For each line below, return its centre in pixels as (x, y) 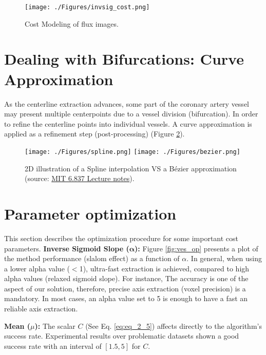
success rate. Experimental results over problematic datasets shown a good (122, 336)
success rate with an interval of (53, 346)
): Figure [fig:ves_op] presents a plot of (196, 248)
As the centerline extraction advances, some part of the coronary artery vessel (127, 103)
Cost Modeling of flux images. (72, 23)
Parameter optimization (90, 213)
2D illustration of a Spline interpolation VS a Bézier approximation (131, 168)
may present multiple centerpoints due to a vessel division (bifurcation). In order (131, 114)
